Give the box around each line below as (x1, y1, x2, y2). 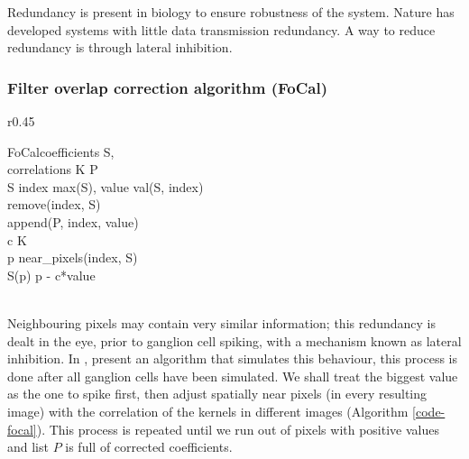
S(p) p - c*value (7, 265, 96, 284)
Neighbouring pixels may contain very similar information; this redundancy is (7, 313, 437, 332)
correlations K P (7, 160, 98, 179)
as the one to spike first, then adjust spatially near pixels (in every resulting (7, 384, 428, 403)
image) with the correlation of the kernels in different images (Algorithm (7, 401, 409, 420)
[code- (412, 401, 446, 420)
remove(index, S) (7, 195, 101, 214)
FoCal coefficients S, (7, 142, 115, 161)
